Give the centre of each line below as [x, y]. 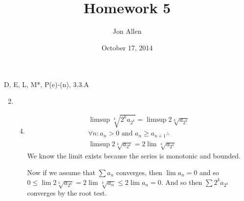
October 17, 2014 [127, 47]
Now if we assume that [61, 172]
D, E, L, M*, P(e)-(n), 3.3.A [46, 84]
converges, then [139, 172]
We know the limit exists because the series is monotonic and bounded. [134, 156]
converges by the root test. [67, 193]
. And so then [182, 182]
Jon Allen [127, 31]
